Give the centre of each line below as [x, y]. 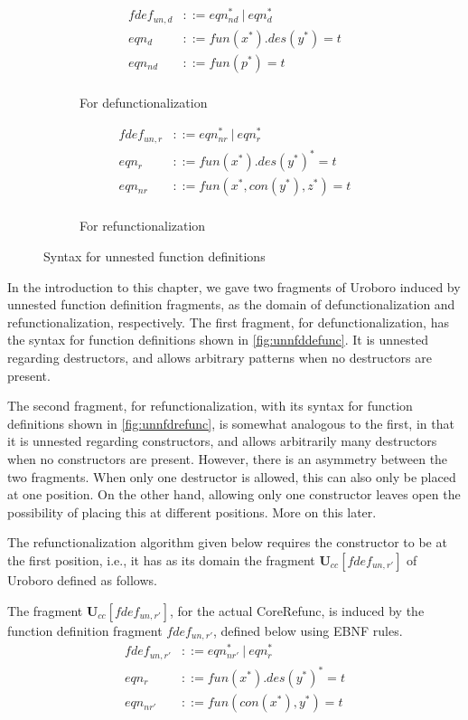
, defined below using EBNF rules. [308, 630]
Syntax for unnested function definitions [154, 256]
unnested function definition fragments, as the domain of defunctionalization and [231, 304]
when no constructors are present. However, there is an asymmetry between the [228, 458]
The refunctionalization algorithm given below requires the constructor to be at [227, 542]
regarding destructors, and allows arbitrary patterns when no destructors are [220, 357]
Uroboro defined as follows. [82, 579]
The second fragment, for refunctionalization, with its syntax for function [210, 406]
